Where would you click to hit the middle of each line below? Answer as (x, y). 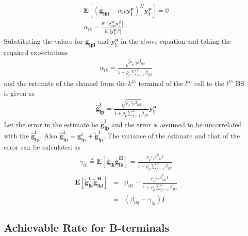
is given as (19, 93)
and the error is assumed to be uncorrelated (177, 124)
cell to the (209, 83)
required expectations (36, 52)
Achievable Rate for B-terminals (87, 228)
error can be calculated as (42, 146)
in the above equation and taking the (176, 41)
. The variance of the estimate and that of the (172, 136)
